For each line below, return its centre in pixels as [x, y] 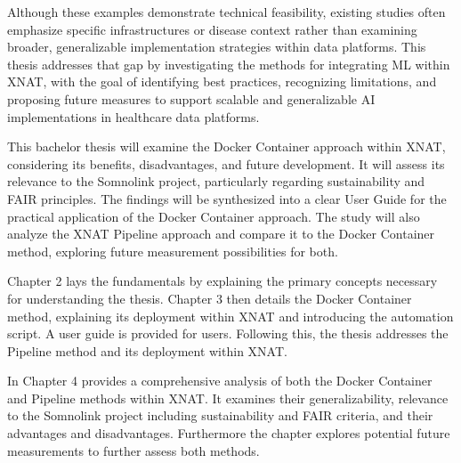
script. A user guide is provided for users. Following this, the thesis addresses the [228, 333]
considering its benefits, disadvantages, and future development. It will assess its [226, 163]
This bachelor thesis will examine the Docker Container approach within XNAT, [226, 146]
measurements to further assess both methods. [133, 450]
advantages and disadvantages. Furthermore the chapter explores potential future [229, 433]
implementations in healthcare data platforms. [133, 116]
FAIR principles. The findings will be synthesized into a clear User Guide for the [227, 198]
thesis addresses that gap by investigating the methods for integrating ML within [229, 64]
